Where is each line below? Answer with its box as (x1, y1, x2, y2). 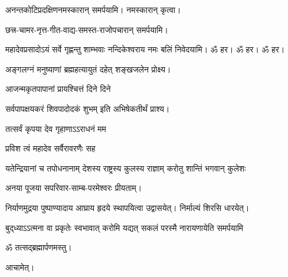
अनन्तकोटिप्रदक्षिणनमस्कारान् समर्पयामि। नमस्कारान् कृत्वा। (5, 4, 181, 15)
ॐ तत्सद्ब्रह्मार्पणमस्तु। (5, 241, 72, 253)
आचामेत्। (5, 260, 35, 273)
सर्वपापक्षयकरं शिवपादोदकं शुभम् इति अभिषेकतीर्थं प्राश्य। (5, 102, 170, 114)
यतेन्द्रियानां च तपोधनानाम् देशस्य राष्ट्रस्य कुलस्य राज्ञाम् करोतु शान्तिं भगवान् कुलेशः (5, 161, 246, 174)
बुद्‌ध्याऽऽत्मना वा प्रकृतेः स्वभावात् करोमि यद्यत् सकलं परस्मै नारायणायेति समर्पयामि (5, 221, 244, 233)
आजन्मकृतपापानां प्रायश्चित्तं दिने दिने (5, 83, 111, 95)
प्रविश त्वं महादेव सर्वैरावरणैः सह (5, 142, 96, 154)
